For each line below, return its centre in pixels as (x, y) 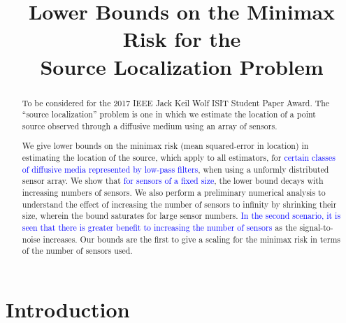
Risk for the (182, 39)
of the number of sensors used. (77, 251)
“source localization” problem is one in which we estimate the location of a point (169, 114)
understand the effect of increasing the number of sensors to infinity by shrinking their (179, 204)
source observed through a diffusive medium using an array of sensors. (150, 125)
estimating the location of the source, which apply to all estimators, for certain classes (179, 158)
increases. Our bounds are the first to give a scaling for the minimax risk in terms (192, 239)
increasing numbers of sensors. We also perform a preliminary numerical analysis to (174, 193)
